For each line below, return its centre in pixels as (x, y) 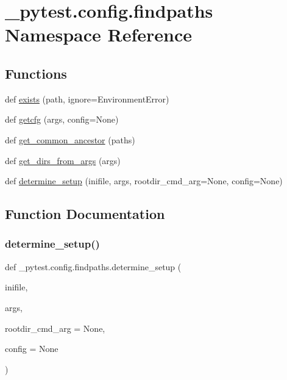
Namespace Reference (98, 34)
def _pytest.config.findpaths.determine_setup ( (93, 266)
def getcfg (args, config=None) (62, 119)
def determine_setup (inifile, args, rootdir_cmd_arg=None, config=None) (144, 181)
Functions (36, 73)
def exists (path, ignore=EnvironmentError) (87, 99)
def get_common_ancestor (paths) (70, 139)
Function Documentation (85, 214)
